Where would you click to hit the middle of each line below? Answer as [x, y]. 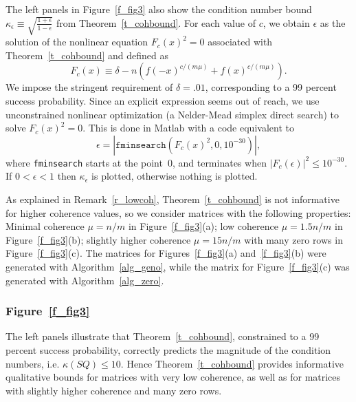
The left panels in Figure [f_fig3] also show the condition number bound [159, 9]
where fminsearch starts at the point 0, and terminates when [136, 162]
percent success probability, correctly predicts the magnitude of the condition [168, 349]
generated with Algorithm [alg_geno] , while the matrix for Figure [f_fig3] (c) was [178, 266]
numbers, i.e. [33, 363]
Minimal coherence [45, 226]
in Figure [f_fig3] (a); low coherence [203, 226]
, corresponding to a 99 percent [271, 87]
